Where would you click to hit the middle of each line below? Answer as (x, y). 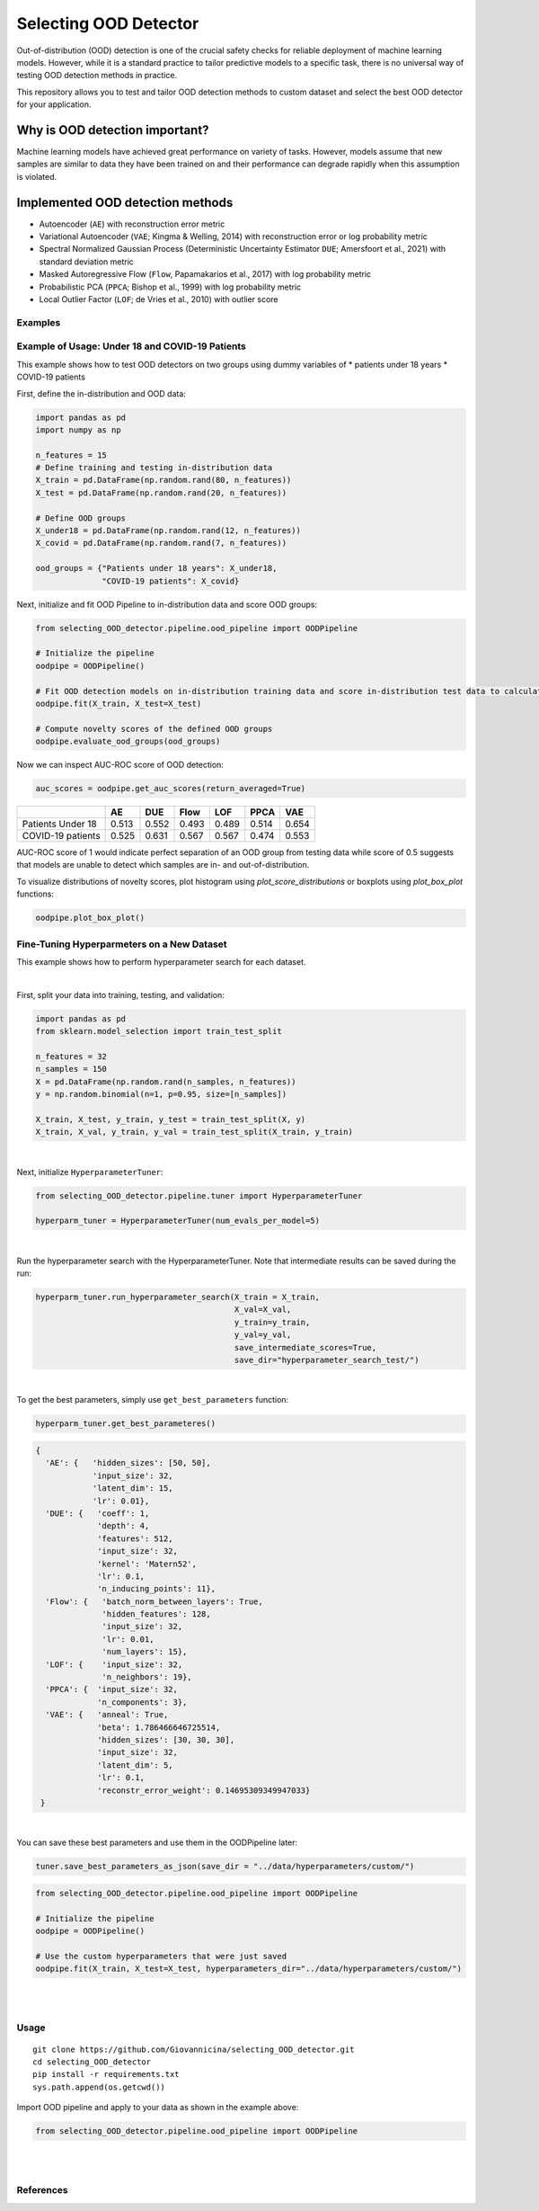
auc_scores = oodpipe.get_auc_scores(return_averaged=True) (171, 789)
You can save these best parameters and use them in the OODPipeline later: (157, 1842)
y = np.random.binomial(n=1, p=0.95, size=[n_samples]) (161, 1094)
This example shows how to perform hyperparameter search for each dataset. (161, 961)
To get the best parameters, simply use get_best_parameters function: (153, 1400)
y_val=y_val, (263, 1335)
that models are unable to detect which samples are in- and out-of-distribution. (163, 865)
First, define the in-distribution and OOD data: (101, 393)
